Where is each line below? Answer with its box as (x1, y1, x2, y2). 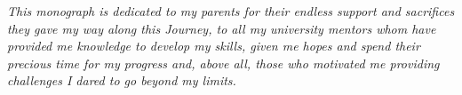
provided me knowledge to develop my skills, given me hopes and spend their (7, 36, 420, 55)
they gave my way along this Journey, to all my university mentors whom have (7, 19, 436, 37)
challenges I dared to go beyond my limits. (7, 71, 236, 90)
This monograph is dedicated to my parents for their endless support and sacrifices (7, 2, 455, 20)
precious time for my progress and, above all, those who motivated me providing (7, 53, 440, 72)
